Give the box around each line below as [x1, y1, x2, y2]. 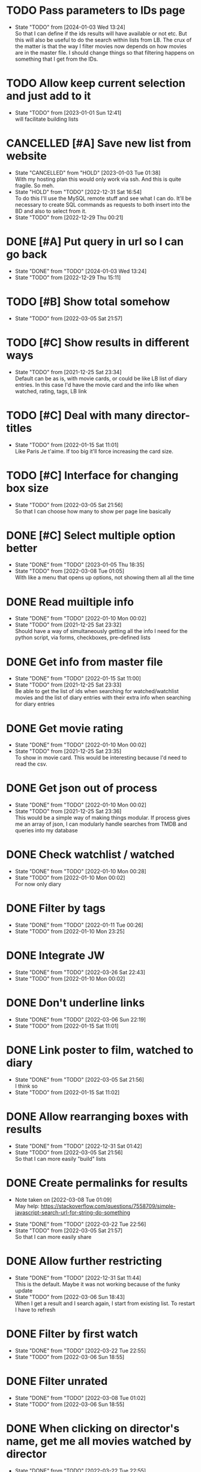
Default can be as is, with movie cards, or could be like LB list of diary [14, 375, 187, 382]
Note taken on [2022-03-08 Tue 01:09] [14, 1196, 112, 1203]
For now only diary [14, 880, 62, 888]
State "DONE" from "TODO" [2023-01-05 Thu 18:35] [14, 561, 145, 568]
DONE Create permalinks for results [6, 1177, 188, 1190]
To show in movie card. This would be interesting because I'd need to [14, 754, 187, 762]
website [6, 150, 47, 163]
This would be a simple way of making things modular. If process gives [14, 814, 191, 822]
